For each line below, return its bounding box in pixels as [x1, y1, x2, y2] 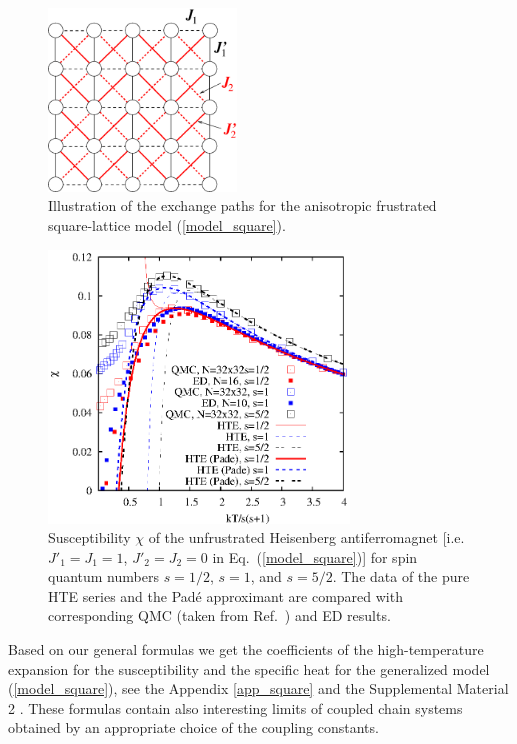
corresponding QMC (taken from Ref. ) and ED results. [48, 605, 391, 626]
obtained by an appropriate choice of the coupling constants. [8, 717, 379, 738]
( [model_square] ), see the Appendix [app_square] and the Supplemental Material [8, 678, 509, 699]
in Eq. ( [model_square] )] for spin [212, 546, 418, 567]
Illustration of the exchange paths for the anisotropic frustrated [48, 195, 437, 216]
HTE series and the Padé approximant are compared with [48, 585, 403, 606]
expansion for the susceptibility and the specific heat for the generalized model [8, 658, 490, 679]
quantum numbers [48, 566, 159, 587]
